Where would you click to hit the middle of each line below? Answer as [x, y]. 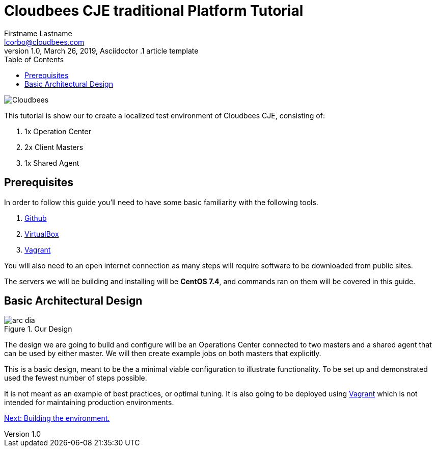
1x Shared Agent [52, 163]
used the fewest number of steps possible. [76, 378]
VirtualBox [42, 234]
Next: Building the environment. [57, 418]
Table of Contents [34, 59]
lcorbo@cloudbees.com [44, 42]
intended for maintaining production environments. [89, 403]
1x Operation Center [58, 131]
